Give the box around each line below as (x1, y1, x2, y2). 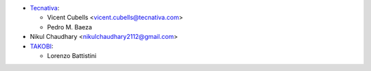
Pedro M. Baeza (47, 23, 93, 31)
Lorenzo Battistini (47, 51, 97, 59)
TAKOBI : (30, 42, 54, 51)
